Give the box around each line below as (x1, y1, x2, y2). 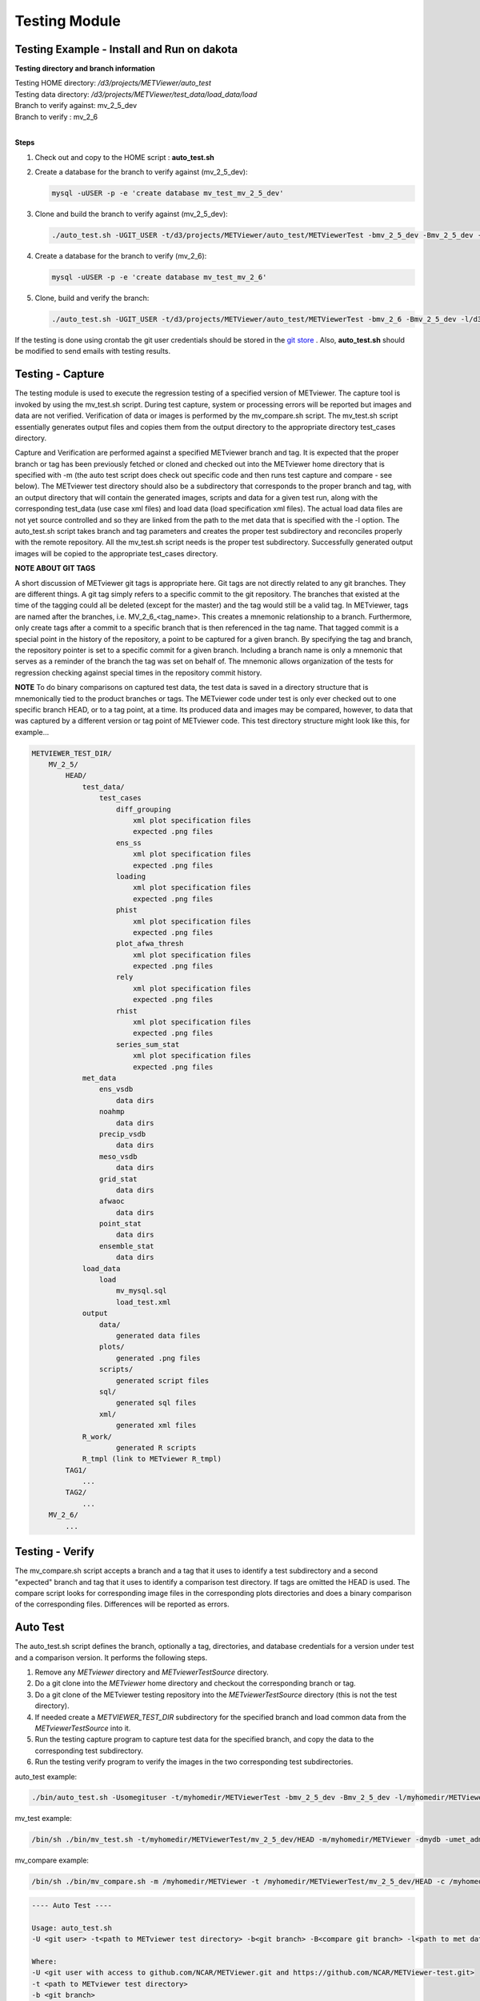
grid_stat (98, 1174, 138, 1184)
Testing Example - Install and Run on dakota (14, 42, 238, 56)
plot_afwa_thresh (116, 939, 184, 948)
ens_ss (116, 838, 142, 848)
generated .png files (116, 1353, 201, 1362)
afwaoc (98, 1197, 126, 1206)
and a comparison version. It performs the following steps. (14, 1653, 208, 1662)
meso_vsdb (98, 1152, 138, 1161)
